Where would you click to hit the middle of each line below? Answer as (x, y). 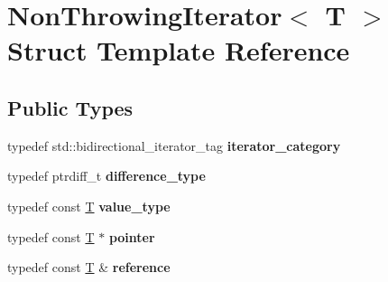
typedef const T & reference (89, 267)
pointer (132, 236)
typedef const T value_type (89, 206)
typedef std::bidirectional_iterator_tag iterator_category (174, 145)
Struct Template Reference (179, 50)
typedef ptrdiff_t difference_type (106, 176)
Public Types (70, 107)
